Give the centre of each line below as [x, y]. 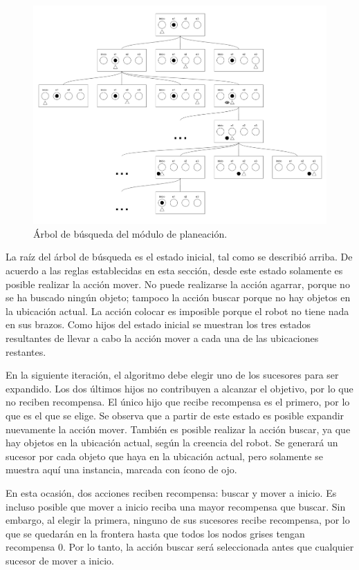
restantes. [26, 351]
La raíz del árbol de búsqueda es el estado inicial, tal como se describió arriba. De [179, 257]
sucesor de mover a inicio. [60, 560]
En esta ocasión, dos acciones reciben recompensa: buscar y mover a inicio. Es [171, 492]
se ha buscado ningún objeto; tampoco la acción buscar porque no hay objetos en [178, 297]
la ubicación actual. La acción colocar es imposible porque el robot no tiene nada [177, 311]
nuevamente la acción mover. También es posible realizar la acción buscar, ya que [178, 429]
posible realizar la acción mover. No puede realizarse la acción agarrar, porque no [178, 284]
